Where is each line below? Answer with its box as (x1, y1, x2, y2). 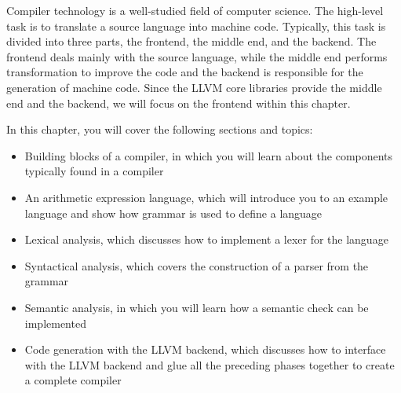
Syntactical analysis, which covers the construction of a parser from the (24, 257, 369, 274)
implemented (24, 314, 86, 331)
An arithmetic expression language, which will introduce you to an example (24, 189, 388, 205)
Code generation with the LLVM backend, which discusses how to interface (24, 341, 386, 358)
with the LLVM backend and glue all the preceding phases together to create (24, 356, 395, 373)
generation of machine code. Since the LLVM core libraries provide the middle (6, 79, 382, 95)
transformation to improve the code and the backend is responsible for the (6, 64, 363, 80)
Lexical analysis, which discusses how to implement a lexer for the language (24, 231, 388, 248)
